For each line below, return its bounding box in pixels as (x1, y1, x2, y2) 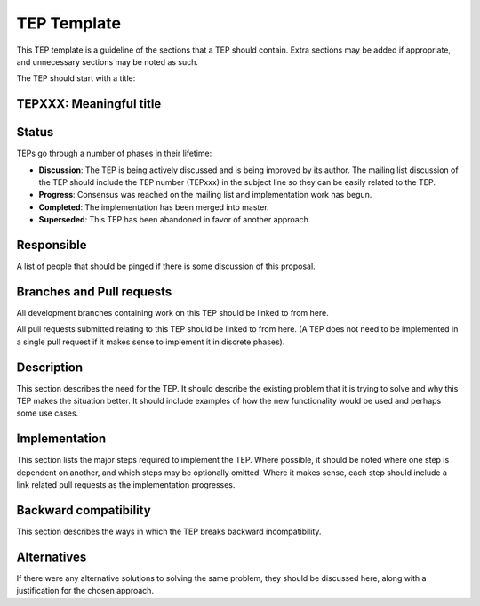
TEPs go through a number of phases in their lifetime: (16, 148, 212, 159)
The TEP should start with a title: (16, 73, 136, 84)
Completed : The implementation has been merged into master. (38, 201, 270, 213)
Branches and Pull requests (16, 284, 172, 299)
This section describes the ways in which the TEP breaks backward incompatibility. (16, 526, 322, 537)
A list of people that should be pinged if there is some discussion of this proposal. (16, 261, 316, 271)
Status (16, 125, 54, 140)
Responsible (16, 238, 87, 253)
